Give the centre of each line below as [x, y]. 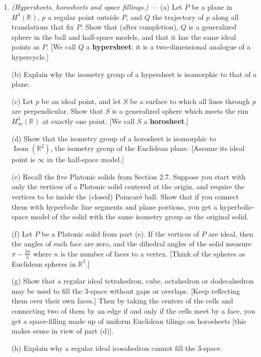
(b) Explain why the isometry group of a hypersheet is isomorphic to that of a [134, 74]
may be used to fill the [47, 290]
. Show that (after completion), [130, 27]
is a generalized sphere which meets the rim [180, 111]
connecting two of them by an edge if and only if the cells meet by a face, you [133, 311]
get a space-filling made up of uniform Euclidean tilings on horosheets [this [129, 321]
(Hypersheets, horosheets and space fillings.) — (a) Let [97, 7]
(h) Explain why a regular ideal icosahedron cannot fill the [103, 348]
